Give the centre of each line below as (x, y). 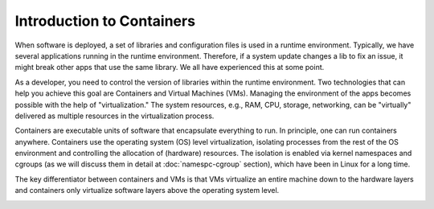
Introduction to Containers (105, 21)
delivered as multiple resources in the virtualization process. (115, 116)
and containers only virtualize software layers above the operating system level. (147, 191)
